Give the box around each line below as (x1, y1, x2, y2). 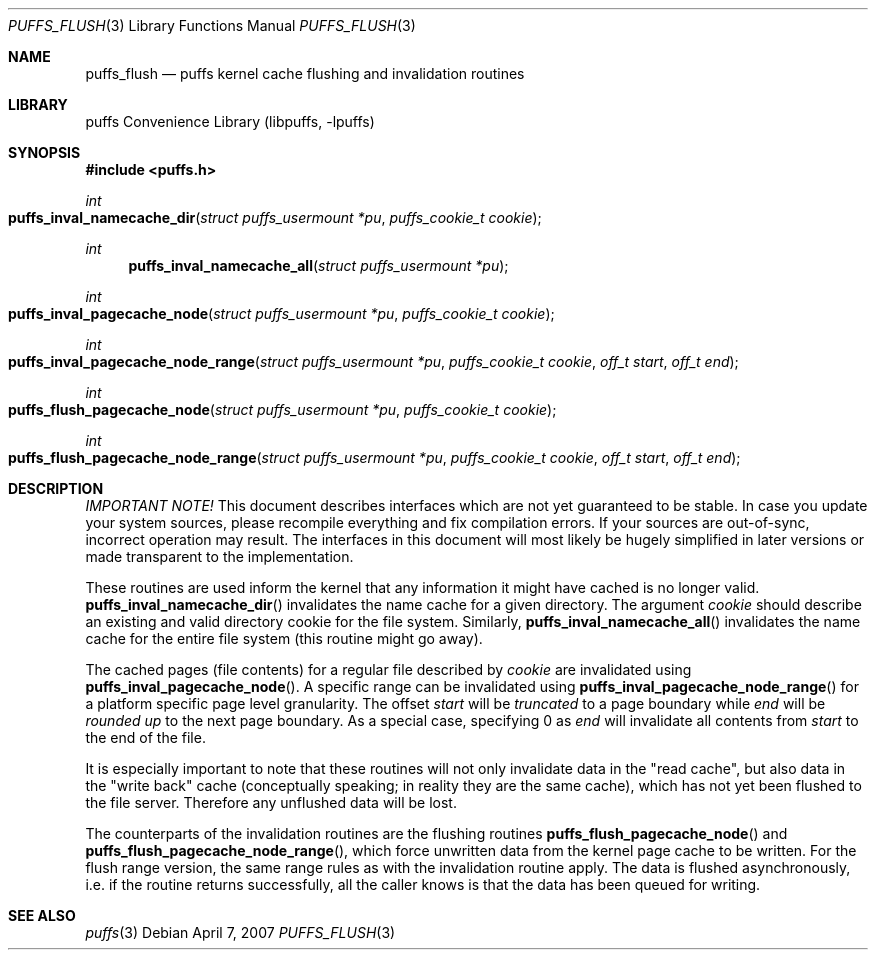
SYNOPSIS (8, 144, 81, 161)
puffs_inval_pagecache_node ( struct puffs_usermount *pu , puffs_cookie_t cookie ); (8, 305, 555, 322)
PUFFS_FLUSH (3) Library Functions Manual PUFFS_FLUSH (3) (8, 17, 416, 34)
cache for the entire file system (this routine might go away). (85, 630, 483, 647)
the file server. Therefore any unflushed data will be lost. (85, 794, 457, 811)
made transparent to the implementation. (85, 548, 354, 565)
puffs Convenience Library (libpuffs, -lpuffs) (85, 113, 375, 130)
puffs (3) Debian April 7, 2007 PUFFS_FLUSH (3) (85, 924, 396, 941)
